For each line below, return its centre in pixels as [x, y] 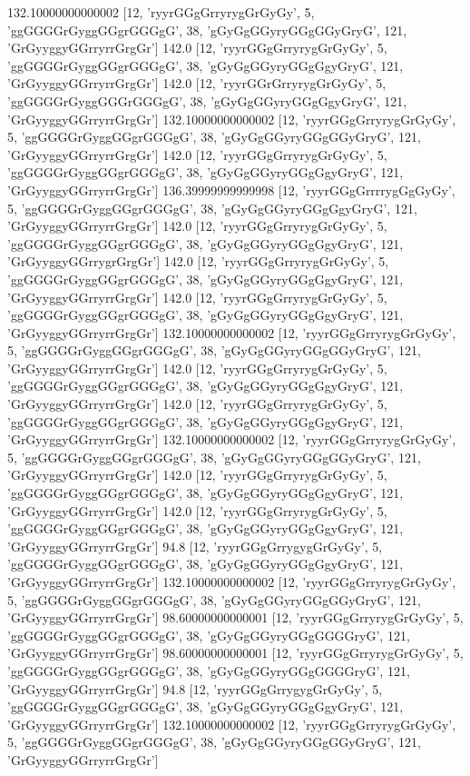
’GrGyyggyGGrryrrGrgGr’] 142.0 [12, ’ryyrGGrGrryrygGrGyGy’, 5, [197, 83]
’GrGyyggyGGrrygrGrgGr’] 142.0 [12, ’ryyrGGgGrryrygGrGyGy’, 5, [198, 261]
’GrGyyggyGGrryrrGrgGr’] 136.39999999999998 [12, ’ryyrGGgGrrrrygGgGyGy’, [231, 189]
